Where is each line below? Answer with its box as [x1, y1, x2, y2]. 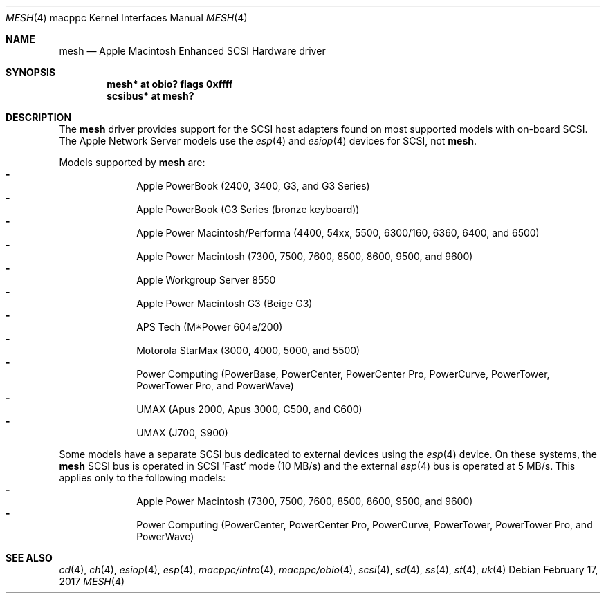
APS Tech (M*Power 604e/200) [136, 321, 283, 333]
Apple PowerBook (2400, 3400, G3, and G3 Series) [136, 180, 370, 192]
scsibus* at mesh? [107, 90, 194, 102]
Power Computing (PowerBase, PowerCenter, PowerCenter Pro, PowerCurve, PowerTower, [136, 368, 550, 380]
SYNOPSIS [6, 66, 56, 78]
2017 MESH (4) [59, 575, 125, 587]
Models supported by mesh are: [59, 156, 205, 168]
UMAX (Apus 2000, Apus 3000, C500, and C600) [136, 403, 362, 415]
